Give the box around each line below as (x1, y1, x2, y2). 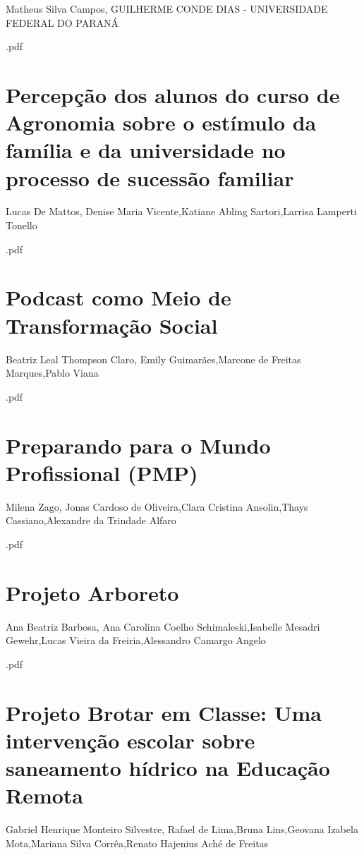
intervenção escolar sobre (6, 725, 255, 754)
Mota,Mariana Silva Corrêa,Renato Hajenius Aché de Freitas (6, 835, 269, 850)
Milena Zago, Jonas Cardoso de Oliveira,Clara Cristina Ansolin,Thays (6, 499, 308, 514)
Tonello (6, 218, 37, 233)
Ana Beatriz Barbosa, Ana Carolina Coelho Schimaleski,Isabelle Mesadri (6, 619, 320, 633)
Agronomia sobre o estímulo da (6, 108, 317, 137)
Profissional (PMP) (6, 458, 198, 487)
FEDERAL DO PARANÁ (6, 15, 119, 30)
